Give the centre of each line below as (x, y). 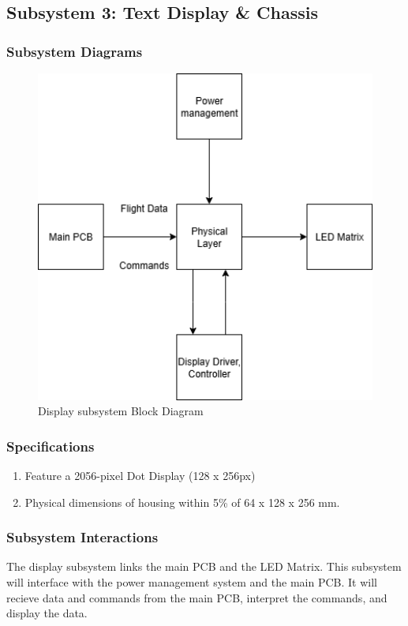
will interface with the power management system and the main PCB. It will (192, 582)
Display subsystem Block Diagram (121, 411)
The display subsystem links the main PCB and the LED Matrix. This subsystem (204, 566)
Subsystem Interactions (82, 537)
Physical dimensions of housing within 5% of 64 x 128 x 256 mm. (182, 502)
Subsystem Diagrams (75, 51)
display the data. (47, 613)
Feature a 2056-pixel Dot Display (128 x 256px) (140, 476)
